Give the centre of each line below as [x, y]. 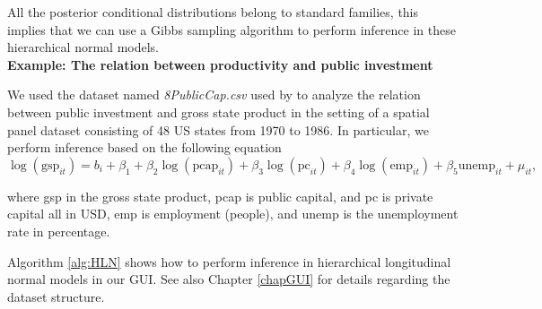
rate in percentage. [59, 231]
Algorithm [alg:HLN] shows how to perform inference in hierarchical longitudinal [229, 261]
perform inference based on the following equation [144, 147]
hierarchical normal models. [83, 47]
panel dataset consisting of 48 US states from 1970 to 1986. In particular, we [218, 129]
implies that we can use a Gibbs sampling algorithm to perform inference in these [232, 29]
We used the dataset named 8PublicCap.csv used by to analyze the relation [214, 94]
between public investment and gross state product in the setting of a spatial [219, 112]
